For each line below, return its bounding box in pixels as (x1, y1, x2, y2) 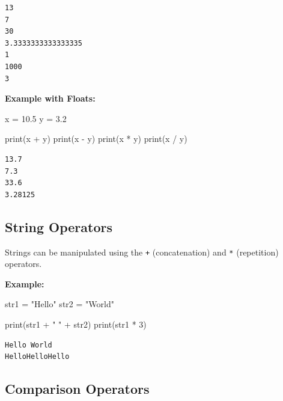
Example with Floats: (5, 92, 96, 105)
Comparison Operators (5, 379, 150, 398)
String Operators (5, 217, 112, 236)
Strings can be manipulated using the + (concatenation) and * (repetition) (5, 245, 279, 258)
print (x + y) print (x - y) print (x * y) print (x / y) (5, 132, 187, 145)
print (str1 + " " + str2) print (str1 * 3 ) (5, 317, 147, 330)
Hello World (5, 340, 52, 349)
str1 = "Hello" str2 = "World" (5, 298, 114, 310)
